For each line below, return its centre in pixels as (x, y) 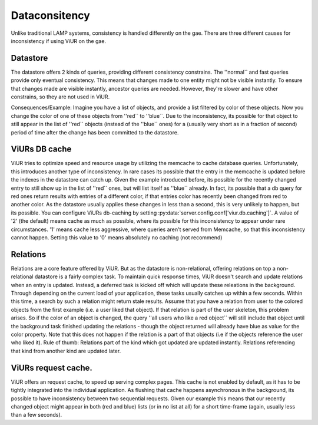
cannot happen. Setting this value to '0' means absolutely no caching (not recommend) (117, 238)
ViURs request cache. (52, 368)
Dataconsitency (51, 15)
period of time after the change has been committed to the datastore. (95, 132)
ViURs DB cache (41, 149)
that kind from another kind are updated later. (66, 351)
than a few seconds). (37, 415)
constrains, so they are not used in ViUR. (60, 97)
